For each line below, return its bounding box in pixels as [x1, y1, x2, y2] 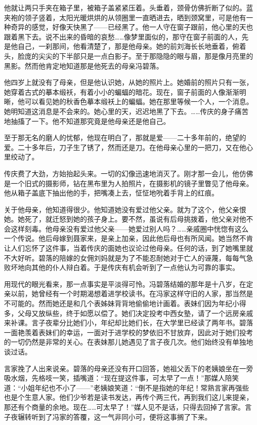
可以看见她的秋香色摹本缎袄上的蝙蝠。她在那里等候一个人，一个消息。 [24, 96, 253, 107]
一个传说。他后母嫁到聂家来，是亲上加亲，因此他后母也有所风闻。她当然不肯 [4, 233, 253, 243]
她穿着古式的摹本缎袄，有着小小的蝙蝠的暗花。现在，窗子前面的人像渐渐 [4, 86, 239, 97]
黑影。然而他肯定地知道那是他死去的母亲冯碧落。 [4, 60, 163, 71]
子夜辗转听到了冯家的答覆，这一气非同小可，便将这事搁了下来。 [4, 411, 212, 422]
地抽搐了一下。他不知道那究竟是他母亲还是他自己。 [4, 116, 170, 126]
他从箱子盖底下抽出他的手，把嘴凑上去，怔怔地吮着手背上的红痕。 [4, 188, 218, 198]
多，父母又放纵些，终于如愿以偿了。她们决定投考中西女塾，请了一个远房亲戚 [4, 308, 253, 318]
